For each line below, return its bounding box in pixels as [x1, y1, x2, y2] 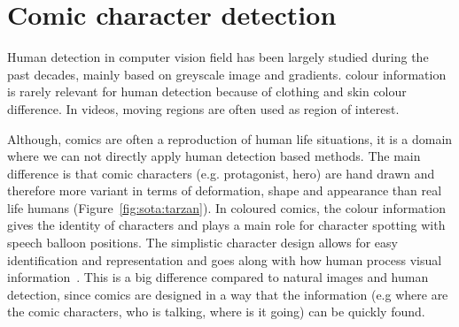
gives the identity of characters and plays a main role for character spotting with [7, 216, 446, 234]
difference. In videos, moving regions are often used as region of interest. [7, 99, 400, 118]
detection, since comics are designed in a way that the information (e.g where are [7, 285, 448, 303]
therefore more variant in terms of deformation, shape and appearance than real [7, 181, 442, 200]
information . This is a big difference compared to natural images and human [7, 268, 429, 286]
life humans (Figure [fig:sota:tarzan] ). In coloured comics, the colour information [7, 198, 446, 217]
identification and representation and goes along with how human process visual [7, 250, 442, 269]
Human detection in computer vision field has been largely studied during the [7, 48, 429, 66]
